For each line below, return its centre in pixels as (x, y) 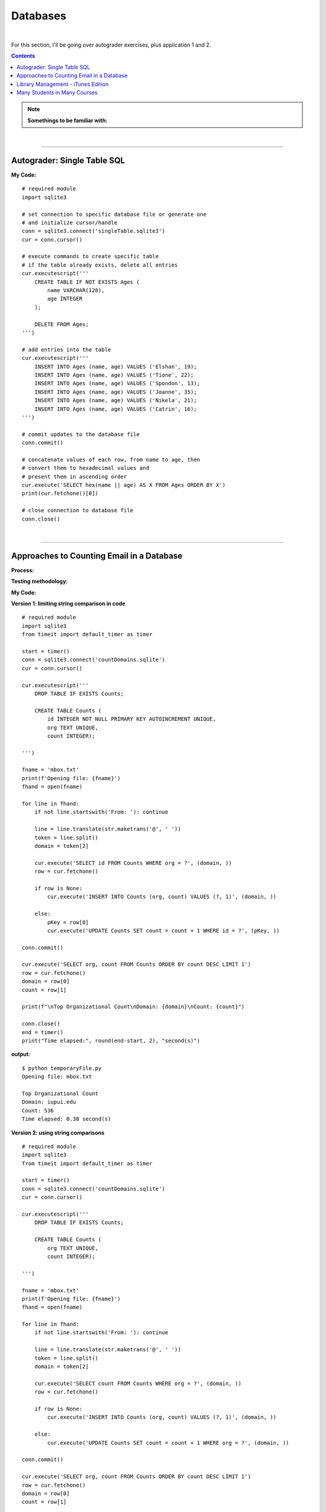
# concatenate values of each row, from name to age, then (111, 459)
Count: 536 (38, 1110)
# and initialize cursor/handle (70, 223)
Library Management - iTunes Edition (62, 84)
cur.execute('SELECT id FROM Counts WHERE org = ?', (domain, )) (133, 863)
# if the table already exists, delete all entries (100, 265)
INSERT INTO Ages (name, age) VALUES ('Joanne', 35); (116, 392)
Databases (39, 16)
